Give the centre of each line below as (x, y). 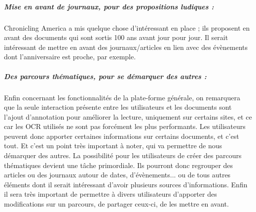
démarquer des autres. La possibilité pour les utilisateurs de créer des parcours (123, 155)
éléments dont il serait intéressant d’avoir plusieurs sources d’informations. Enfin (126, 184)
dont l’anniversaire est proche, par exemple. (70, 57)
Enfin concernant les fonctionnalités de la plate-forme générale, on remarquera (122, 97)
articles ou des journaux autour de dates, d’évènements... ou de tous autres (117, 175)
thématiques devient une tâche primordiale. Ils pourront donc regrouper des (119, 165)
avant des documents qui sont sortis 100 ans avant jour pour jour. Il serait (116, 37)
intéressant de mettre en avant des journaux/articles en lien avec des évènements (126, 47)
